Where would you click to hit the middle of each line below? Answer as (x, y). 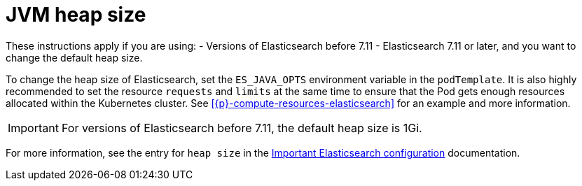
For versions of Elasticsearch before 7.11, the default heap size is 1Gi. (242, 128)
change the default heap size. (74, 57)
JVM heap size (76, 15)
